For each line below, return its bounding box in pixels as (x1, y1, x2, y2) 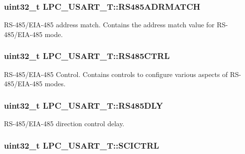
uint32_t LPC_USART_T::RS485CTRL (4, 50, 170, 62)
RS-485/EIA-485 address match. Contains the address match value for (4, 19, 215, 30)
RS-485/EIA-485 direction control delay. (4, 118, 125, 129)
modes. (45, 78, 66, 89)
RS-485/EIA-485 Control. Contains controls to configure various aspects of (4, 69, 228, 79)
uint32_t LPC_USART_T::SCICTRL (4, 139, 159, 151)
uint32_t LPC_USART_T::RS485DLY (4, 99, 163, 111)
